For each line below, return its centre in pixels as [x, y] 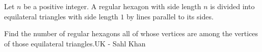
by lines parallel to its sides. [170, 16]
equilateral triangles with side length [61, 16]
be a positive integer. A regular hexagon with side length [112, 6]
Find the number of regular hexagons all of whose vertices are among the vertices [131, 33]
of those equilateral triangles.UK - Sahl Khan [75, 43]
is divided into [232, 6]
